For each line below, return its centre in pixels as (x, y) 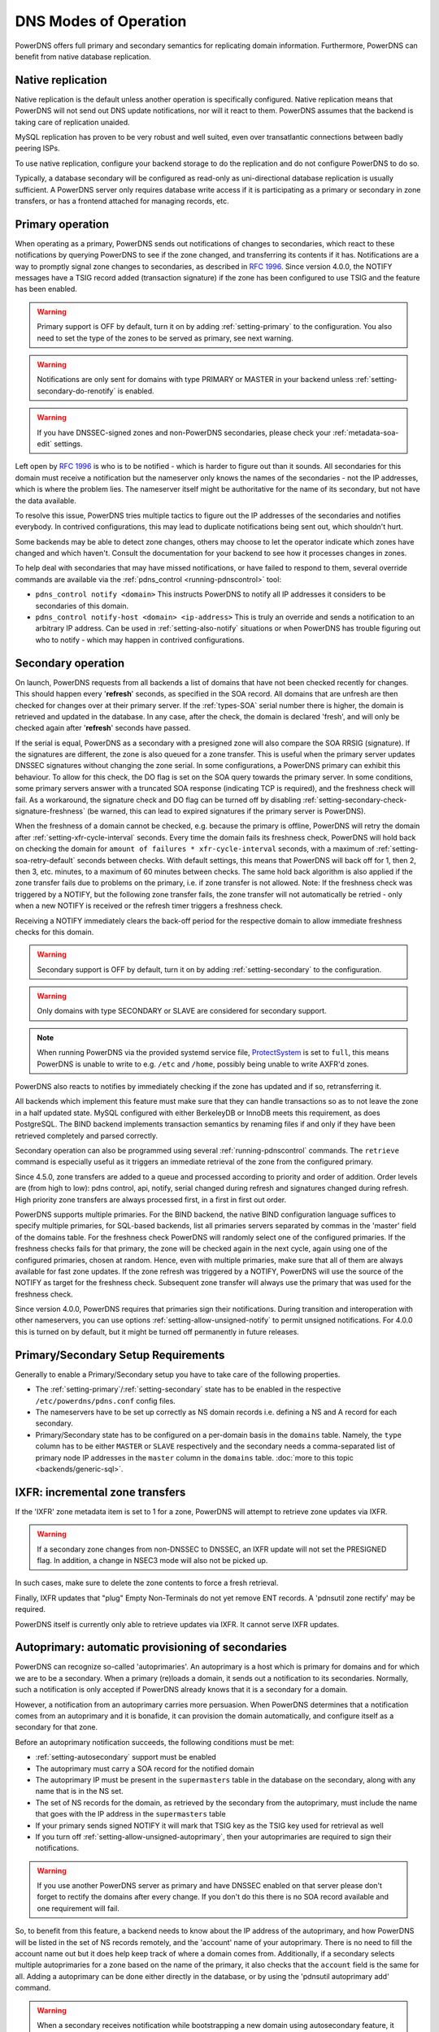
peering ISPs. (37, 148)
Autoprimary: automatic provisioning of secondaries (151, 1647)
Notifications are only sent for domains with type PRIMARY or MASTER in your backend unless (195, 380)
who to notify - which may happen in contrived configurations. (140, 640)
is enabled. (136, 391)
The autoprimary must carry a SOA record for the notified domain (145, 1769)
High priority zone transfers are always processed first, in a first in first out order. (151, 1200)
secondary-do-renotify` (76, 391)
